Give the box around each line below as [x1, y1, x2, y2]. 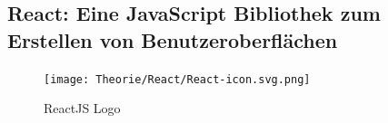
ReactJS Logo [44, 99, 121, 118]
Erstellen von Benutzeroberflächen [7, 25, 338, 53]
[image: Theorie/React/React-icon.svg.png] [44, 72, 311, 86]
